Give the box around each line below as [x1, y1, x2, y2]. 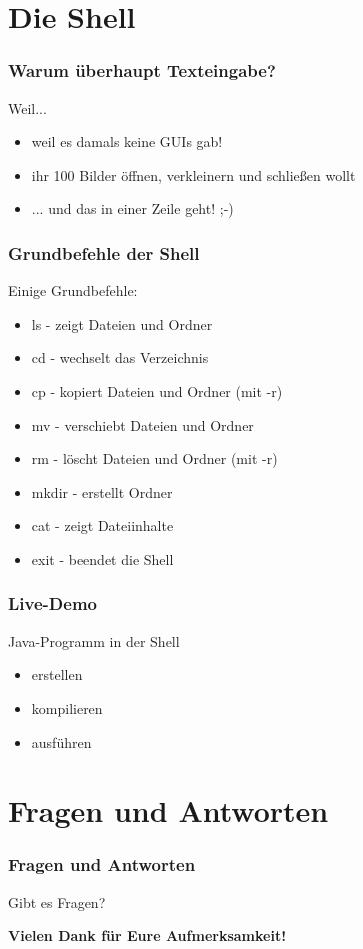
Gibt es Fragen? [8, 891, 106, 912]
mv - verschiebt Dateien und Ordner [31, 414, 254, 435]
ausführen [31, 731, 92, 752]
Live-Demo [8, 591, 97, 616]
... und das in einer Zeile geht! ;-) [31, 198, 234, 219]
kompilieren [31, 697, 103, 718]
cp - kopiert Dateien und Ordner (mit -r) [31, 380, 283, 401]
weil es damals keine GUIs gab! [31, 131, 223, 152]
